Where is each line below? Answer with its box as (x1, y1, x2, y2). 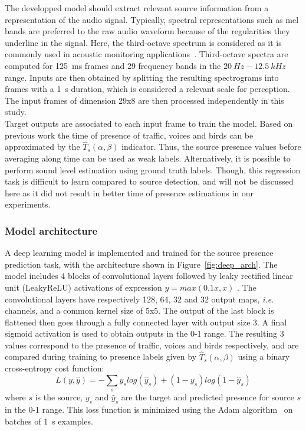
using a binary (238, 350, 290, 363)
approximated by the (5, 140, 80, 153)
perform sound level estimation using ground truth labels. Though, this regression (5, 163, 301, 176)
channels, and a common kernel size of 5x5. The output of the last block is (5, 304, 274, 317)
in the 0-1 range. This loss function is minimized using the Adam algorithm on (5, 403, 293, 416)
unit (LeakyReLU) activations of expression (5, 281, 162, 293)
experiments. (5, 198, 51, 210)
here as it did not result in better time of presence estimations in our (5, 186, 254, 199)
